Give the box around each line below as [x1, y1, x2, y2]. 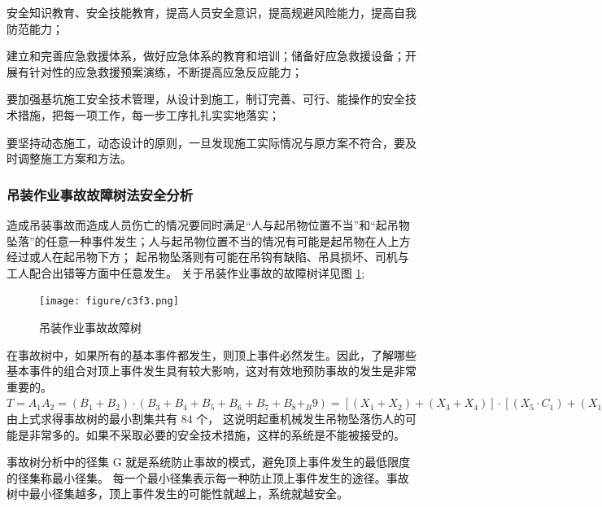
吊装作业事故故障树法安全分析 [7, 184, 194, 204]
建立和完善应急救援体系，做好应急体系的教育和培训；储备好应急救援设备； [7, 47, 405, 64]
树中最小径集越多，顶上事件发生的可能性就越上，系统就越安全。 [7, 485, 348, 502]
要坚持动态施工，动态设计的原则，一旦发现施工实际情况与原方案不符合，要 [7, 133, 405, 151]
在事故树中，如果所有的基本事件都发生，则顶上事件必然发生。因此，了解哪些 [7, 346, 417, 363]
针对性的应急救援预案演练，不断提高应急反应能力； [28, 63, 303, 80]
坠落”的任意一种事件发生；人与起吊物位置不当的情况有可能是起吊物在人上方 [7, 232, 411, 249]
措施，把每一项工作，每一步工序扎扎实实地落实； [17, 106, 280, 123]
